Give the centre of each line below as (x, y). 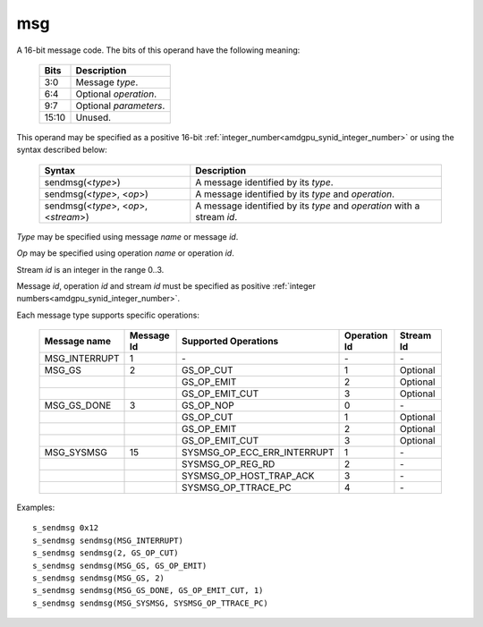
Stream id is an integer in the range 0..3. (90, 269)
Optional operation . (116, 94)
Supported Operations (230, 342)
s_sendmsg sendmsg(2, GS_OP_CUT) (106, 553)
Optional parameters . (120, 106)
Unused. (93, 117)
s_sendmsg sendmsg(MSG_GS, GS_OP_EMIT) (120, 565)
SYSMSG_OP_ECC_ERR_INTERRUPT (258, 453)
